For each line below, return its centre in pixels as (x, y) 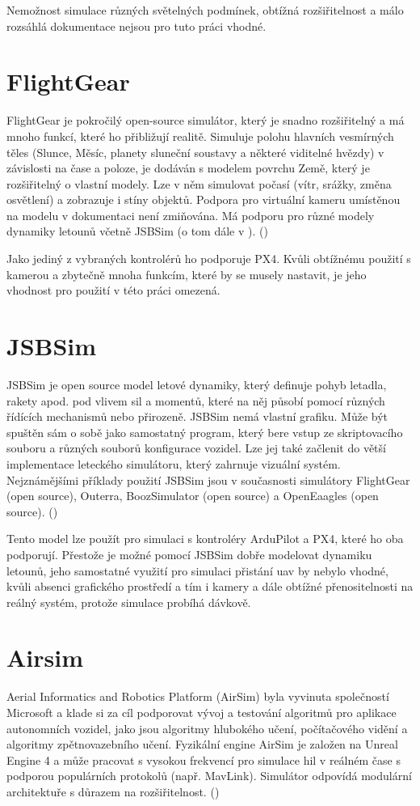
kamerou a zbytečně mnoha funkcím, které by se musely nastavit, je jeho (187, 274)
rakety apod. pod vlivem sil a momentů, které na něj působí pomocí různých (196, 400)
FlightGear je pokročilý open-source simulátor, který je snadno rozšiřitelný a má (206, 120)
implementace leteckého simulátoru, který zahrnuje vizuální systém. (174, 463)
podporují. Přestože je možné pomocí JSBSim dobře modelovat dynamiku (189, 554)
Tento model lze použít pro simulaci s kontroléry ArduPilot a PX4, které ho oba (205, 539)
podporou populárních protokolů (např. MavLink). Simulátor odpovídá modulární (209, 776)
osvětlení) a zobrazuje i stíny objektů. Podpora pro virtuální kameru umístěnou (204, 199)
